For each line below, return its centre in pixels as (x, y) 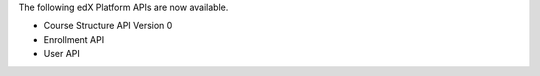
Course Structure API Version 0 (108, 26)
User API (61, 54)
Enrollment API (74, 39)
